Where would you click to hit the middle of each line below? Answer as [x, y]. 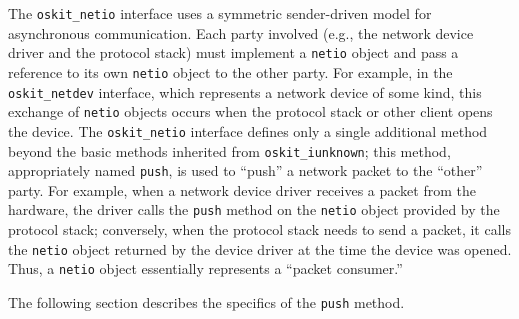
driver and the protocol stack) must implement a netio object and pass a [233, 52]
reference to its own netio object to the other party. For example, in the [230, 71]
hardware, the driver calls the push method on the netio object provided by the [254, 209]
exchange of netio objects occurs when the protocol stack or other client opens [250, 111]
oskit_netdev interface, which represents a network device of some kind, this [245, 91]
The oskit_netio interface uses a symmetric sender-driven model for [220, 13]
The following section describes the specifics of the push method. [206, 302]
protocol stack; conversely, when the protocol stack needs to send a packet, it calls [259, 229]
